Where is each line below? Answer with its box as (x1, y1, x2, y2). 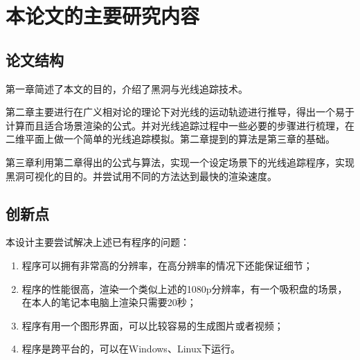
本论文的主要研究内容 (6, 1, 200, 30)
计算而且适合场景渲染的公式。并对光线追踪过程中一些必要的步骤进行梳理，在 (6, 118, 354, 132)
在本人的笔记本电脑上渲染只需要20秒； (21, 295, 197, 309)
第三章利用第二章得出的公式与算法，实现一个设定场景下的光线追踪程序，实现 (6, 154, 354, 169)
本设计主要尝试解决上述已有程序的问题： (6, 235, 190, 249)
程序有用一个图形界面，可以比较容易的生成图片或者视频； (21, 318, 284, 332)
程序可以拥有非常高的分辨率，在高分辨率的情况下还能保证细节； (21, 258, 313, 272)
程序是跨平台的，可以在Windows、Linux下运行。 (21, 341, 241, 356)
